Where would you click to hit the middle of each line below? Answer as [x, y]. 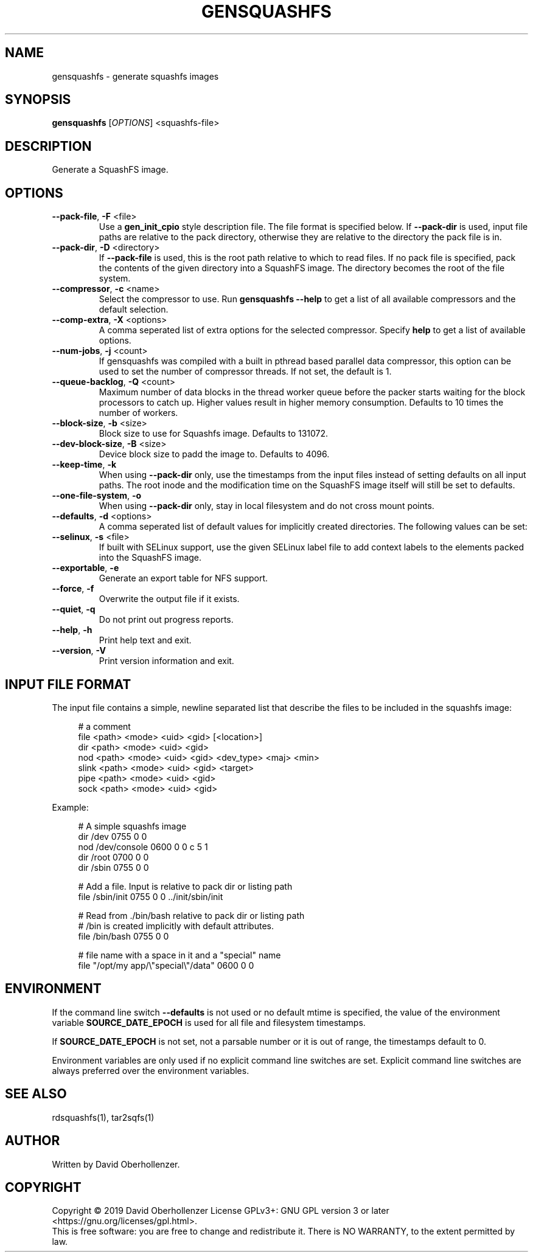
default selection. [134, 310]
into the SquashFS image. [150, 558]
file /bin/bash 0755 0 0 [124, 936]
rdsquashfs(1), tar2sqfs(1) [103, 1117]
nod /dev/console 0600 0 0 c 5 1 [143, 847]
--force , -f [73, 589]
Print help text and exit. [145, 640]
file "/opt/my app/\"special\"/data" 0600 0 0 [166, 965]
